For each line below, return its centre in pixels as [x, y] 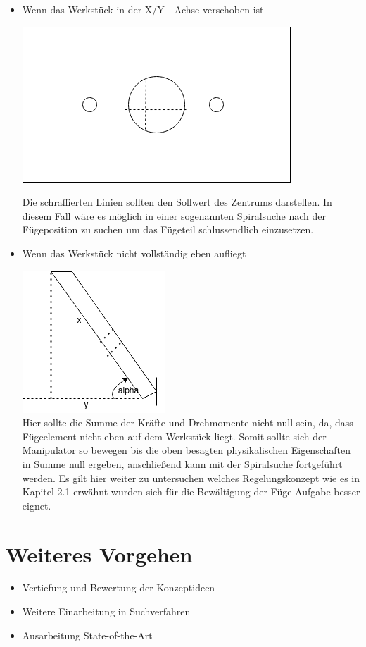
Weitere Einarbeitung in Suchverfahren [106, 611]
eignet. [37, 505]
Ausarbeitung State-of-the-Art [87, 635]
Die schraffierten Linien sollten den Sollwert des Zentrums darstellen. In [177, 202]
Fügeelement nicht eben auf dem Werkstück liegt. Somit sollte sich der [174, 436]
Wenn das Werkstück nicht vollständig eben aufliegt [134, 253]
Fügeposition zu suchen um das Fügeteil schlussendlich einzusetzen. [168, 229]
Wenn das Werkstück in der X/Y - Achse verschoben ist [143, 9]
